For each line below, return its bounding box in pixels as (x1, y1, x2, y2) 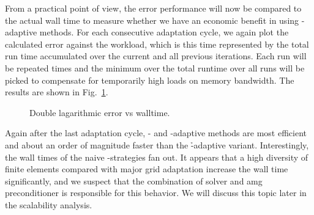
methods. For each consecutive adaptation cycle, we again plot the (39, 26, 289, 38)
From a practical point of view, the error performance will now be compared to (5, 2, 302, 14)
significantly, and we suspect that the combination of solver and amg (5, 174, 263, 187)
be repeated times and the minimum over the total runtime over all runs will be (5, 61, 305, 74)
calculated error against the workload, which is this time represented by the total (5, 37, 309, 50)
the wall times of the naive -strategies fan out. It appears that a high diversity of (5, 150, 308, 163)
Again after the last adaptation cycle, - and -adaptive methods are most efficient (5, 126, 307, 139)
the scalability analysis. (5, 198, 92, 211)
